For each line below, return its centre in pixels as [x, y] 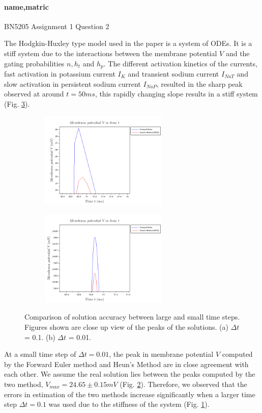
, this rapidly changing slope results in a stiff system [176, 94]
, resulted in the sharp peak [199, 83]
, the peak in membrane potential [161, 354]
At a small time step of [40, 354]
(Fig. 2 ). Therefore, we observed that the [183, 384]
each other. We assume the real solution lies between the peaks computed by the [130, 374]
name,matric [26, 6]
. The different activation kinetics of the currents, [180, 63]
